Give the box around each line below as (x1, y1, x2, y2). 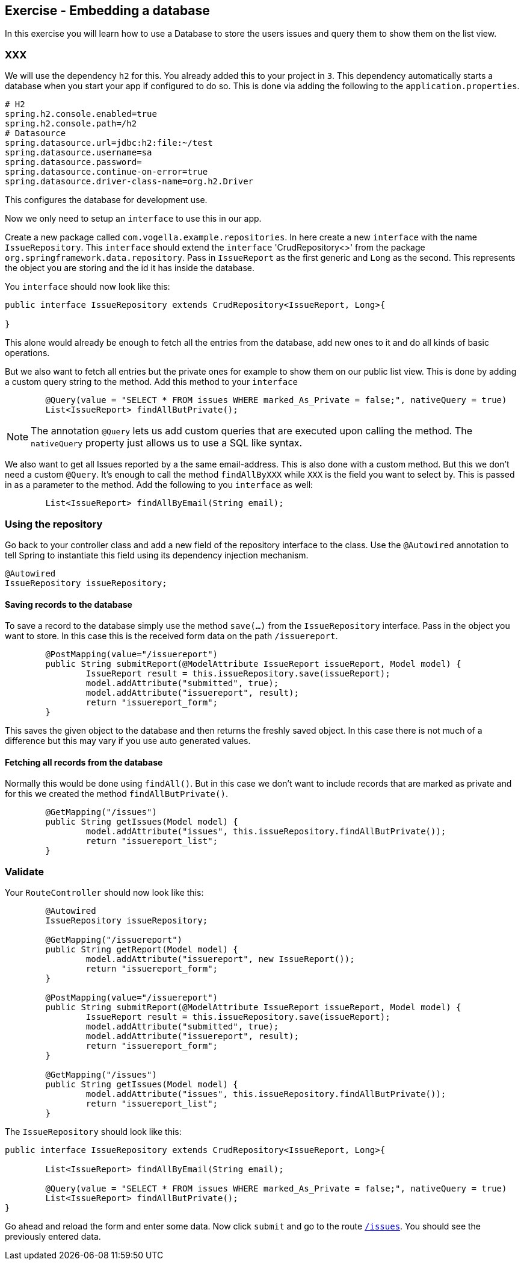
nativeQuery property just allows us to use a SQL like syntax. (31, 437, 303, 449)
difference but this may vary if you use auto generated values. (5, 736, 251, 746)
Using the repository (5, 517, 103, 530)
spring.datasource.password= (5, 157, 142, 167)
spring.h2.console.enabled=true (5, 109, 157, 119)
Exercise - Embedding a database (5, 3, 210, 18)
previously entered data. (5, 1231, 101, 1242)
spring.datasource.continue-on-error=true (5, 167, 208, 177)
